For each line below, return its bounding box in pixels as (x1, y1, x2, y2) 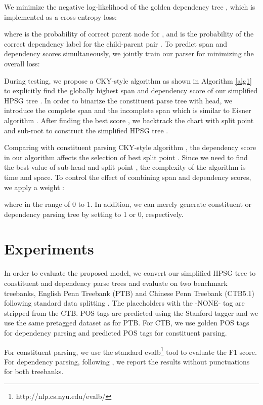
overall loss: (4, 58, 40, 68)
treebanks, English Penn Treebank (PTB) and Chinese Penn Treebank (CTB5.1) (4, 287, 255, 298)
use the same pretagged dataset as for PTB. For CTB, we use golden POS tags (4, 317, 249, 328)
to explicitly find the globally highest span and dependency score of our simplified (4, 85, 258, 96)
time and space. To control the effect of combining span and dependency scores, (4, 171, 251, 182)
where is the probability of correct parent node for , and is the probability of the (4, 28, 254, 39)
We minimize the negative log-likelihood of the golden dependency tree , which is (4, 2, 255, 12)
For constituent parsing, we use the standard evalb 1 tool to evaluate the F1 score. (4, 345, 257, 357)
